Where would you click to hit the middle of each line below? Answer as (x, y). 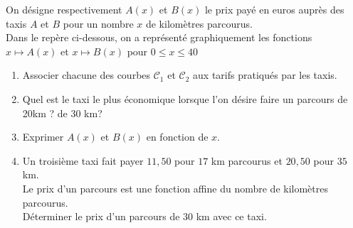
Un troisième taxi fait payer (83, 160)
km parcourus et (247, 160)
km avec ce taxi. (231, 216)
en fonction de (177, 137)
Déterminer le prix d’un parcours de (101, 216)
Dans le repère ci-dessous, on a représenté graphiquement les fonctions (159, 37)
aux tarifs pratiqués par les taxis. (265, 75)
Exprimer (43, 137)
